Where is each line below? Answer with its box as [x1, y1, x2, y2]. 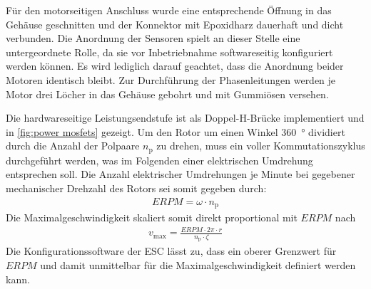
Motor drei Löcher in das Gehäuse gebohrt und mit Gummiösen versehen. [6, 86, 329, 101]
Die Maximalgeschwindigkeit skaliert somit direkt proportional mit [6, 210, 298, 225]
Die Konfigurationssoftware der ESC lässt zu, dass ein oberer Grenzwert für [6, 243, 337, 258]
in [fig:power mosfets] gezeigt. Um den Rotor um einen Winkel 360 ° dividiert [6, 124, 345, 139]
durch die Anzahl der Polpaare [6, 138, 140, 153]
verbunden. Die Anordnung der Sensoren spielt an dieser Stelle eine [6, 31, 300, 46]
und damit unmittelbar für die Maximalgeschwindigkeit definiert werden [40, 258, 356, 273]
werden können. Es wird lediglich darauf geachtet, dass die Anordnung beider [6, 58, 344, 73]
